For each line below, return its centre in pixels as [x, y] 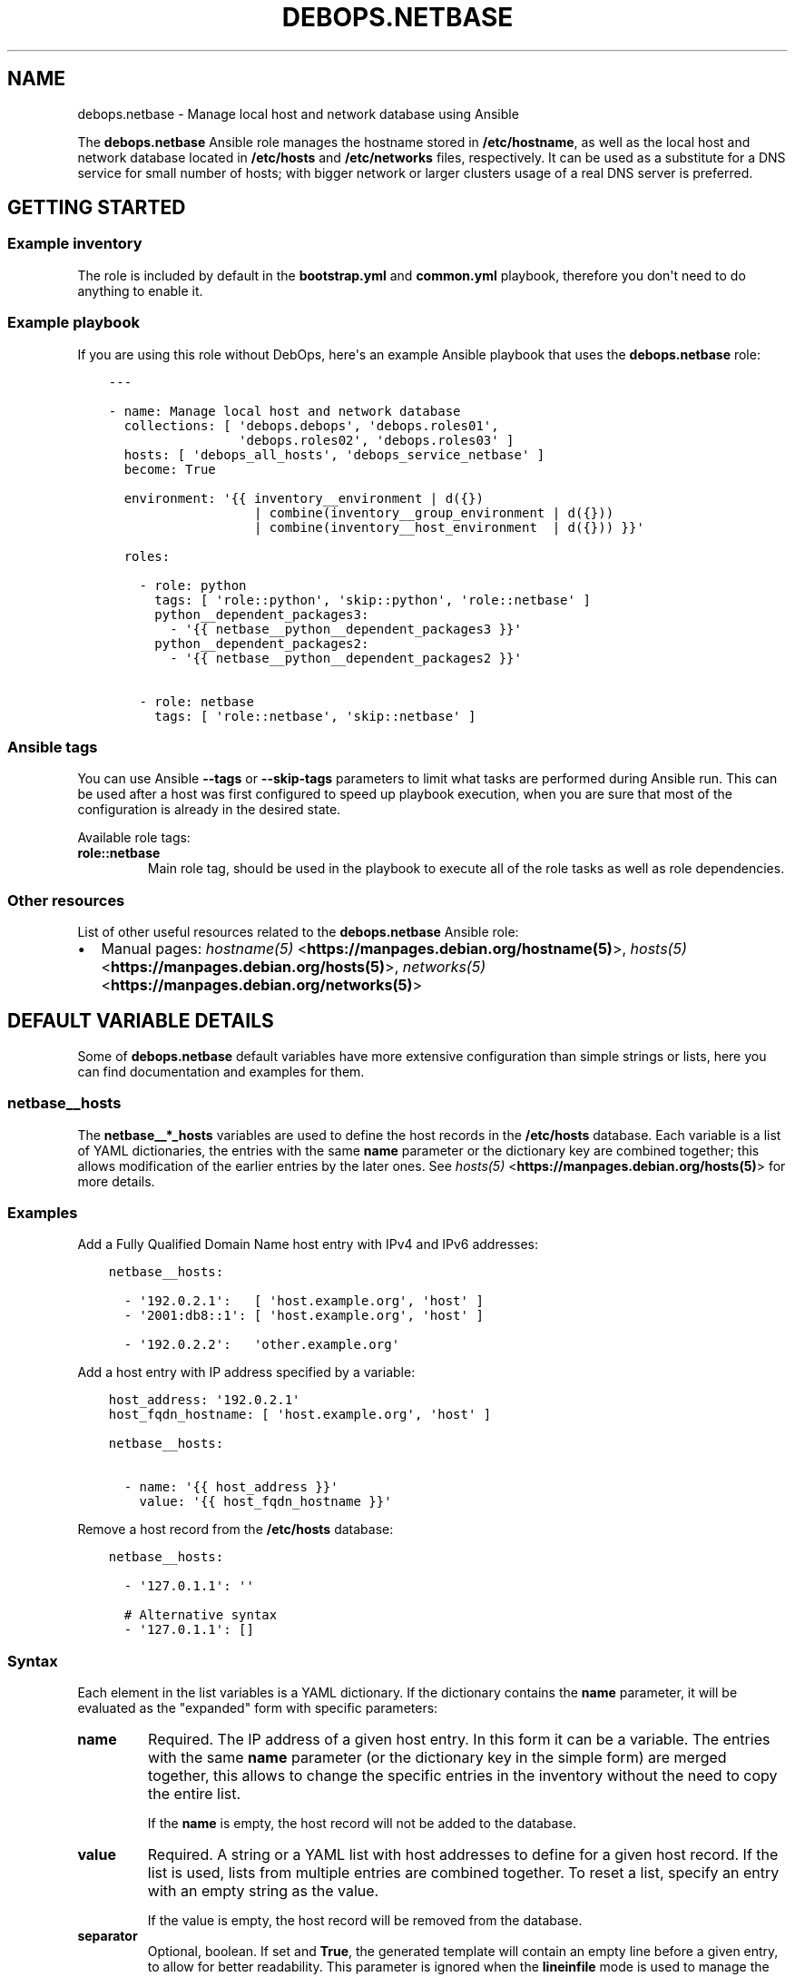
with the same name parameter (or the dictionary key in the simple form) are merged [437, 1758]
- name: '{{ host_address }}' [231, 1487]
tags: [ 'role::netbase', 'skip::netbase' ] [315, 716]
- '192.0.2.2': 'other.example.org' [262, 1345]
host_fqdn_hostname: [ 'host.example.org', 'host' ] [300, 1415]
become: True [170, 469]
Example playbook [74, 323]
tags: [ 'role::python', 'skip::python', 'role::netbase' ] [373, 600]
